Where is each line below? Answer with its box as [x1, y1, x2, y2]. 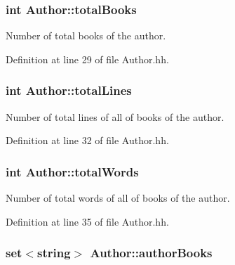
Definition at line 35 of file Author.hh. [6, 214, 169, 228]
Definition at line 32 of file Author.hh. [6, 133, 169, 148]
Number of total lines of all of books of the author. [6, 109, 224, 124]
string [36, 244, 71, 261]
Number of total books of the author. [6, 28, 166, 43]
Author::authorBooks [90, 244, 213, 261]
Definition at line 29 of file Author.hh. [6, 51, 169, 66]
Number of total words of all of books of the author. [6, 190, 230, 205]
